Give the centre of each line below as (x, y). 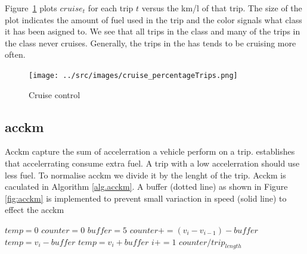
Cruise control (55, 94)
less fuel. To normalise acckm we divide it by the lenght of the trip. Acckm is (145, 175)
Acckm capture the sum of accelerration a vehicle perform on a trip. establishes (150, 151)
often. (15, 54)
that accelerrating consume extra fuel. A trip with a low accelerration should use (152, 163)
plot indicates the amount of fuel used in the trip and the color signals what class (153, 19)
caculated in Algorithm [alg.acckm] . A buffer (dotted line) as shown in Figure (146, 186)
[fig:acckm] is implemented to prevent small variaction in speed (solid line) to (146, 198)
